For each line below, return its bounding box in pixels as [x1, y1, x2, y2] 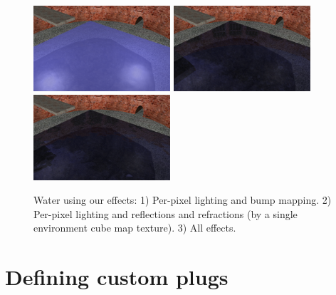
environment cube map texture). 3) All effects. [33, 220, 236, 235]
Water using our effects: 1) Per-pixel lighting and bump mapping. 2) [33, 192, 332, 207]
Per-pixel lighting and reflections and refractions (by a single [33, 206, 298, 221]
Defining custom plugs [5, 262, 229, 291]
